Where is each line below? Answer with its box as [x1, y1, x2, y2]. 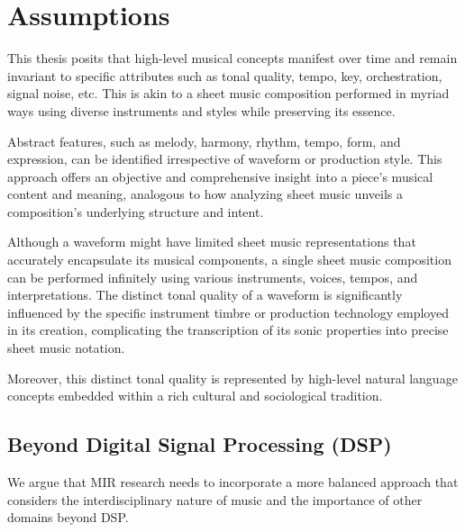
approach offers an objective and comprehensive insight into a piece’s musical [7, 167, 433, 185]
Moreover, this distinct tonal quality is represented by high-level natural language [7, 368, 458, 387]
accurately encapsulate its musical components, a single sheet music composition [7, 250, 451, 269]
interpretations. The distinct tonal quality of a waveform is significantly [7, 285, 403, 304]
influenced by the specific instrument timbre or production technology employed [7, 302, 449, 321]
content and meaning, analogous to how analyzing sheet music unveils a [7, 185, 403, 203]
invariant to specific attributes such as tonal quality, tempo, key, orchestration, [7, 66, 442, 85]
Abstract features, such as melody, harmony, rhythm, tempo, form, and [7, 131, 401, 150]
